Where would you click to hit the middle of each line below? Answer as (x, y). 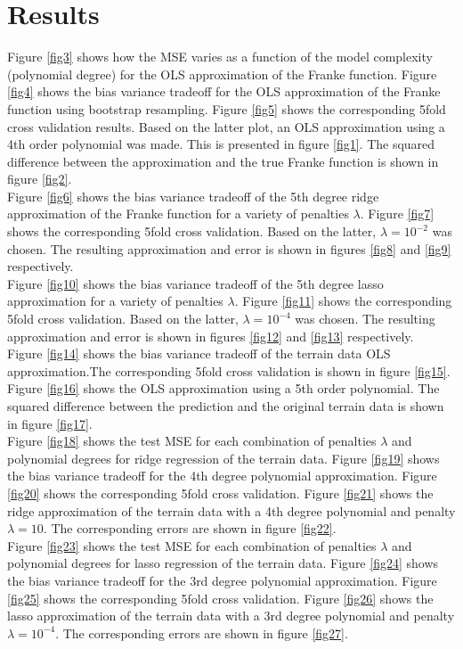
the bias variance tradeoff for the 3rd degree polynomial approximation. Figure (222, 580)
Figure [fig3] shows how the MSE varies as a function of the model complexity (220, 57)
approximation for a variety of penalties (115, 301)
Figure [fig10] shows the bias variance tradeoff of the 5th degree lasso (195, 283)
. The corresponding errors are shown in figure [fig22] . (190, 528)
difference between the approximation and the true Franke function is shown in (223, 161)
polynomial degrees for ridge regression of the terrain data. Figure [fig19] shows (223, 458)
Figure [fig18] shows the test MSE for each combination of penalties (192, 441)
